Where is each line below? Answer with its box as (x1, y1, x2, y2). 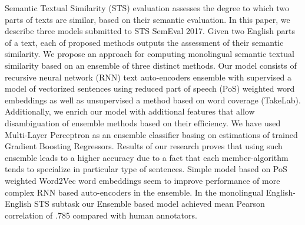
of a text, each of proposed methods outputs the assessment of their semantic (5, 36, 284, 48)
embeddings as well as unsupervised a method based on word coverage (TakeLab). (5, 93, 301, 106)
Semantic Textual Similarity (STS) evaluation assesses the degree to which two (5, 2, 290, 14)
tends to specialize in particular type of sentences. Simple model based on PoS (5, 163, 287, 175)
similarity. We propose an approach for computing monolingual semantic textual (5, 48, 294, 60)
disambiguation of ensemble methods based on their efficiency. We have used (5, 116, 281, 129)
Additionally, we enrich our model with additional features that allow (5, 105, 255, 117)
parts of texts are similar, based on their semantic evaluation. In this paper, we (5, 13, 290, 25)
